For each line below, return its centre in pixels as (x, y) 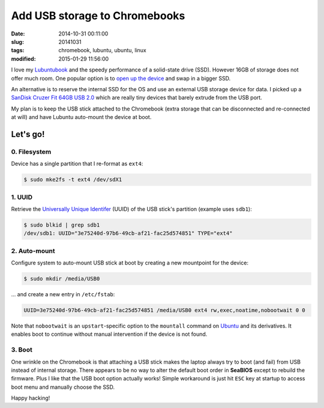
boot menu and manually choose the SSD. (63, 387)
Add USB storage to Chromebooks (98, 16)
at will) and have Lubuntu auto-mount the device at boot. (81, 117)
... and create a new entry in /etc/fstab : (63, 294)
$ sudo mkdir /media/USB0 (62, 279)
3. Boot (22, 350)
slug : (17, 41)
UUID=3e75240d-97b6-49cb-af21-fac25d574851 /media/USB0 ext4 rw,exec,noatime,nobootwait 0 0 (164, 310)
